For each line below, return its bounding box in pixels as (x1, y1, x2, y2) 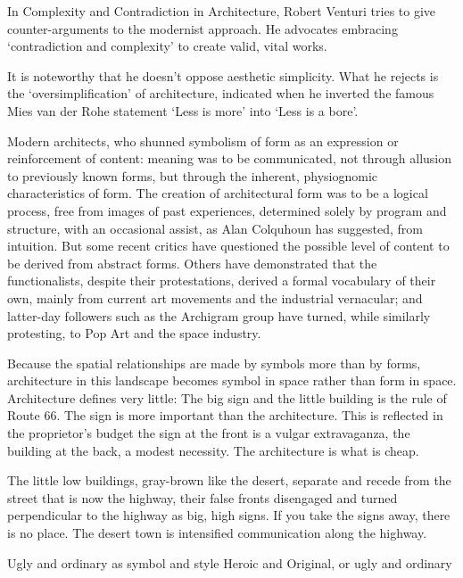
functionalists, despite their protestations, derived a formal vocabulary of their (7, 271, 436, 290)
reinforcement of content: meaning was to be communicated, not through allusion (7, 149, 452, 168)
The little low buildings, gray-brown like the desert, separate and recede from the (7, 471, 451, 490)
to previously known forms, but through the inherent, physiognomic (7, 166, 378, 185)
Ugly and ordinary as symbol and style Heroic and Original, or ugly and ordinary (7, 553, 452, 572)
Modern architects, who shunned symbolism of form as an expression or (7, 131, 399, 150)
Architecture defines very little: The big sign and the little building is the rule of (7, 388, 447, 407)
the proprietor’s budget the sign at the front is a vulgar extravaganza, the (7, 424, 410, 442)
